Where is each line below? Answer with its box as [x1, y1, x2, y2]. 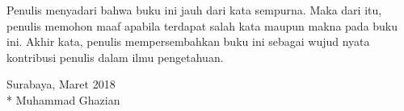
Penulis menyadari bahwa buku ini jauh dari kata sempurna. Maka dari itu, [6, 2, 382, 18]
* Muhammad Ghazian [6, 91, 120, 108]
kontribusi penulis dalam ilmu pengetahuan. [6, 48, 224, 65]
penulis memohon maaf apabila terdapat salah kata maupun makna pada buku [6, 17, 398, 34]
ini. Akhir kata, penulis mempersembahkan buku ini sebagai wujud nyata [6, 33, 370, 50]
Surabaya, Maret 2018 [6, 76, 116, 92]
